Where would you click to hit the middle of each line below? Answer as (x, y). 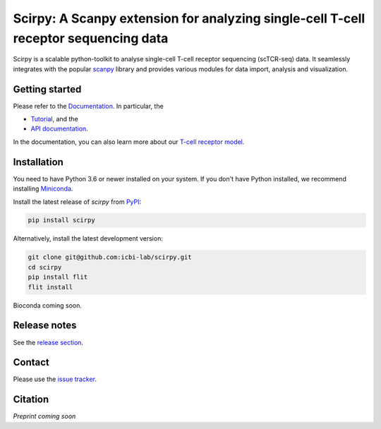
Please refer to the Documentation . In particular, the (88, 106)
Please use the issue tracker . (55, 379)
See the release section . (48, 342)
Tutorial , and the (54, 119)
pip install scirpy (61, 220)
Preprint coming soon (44, 416)
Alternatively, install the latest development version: (88, 238)
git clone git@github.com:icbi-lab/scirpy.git (110, 257)
